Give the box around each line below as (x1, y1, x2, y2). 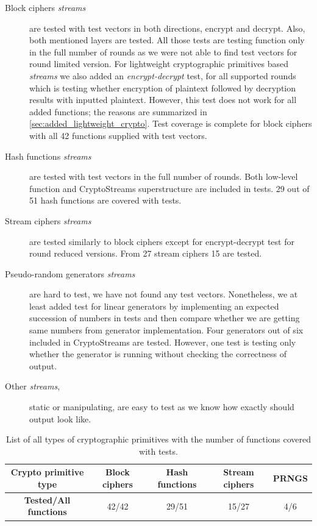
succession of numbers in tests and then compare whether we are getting (29, 311, 300, 324)
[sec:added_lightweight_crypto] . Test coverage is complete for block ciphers (29, 117, 312, 130)
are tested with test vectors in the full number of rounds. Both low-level (29, 170, 298, 183)
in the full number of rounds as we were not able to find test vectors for (29, 45, 297, 58)
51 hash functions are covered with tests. (29, 194, 182, 207)
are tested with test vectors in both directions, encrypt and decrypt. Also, (29, 21, 305, 34)
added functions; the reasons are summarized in (29, 105, 207, 118)
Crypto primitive (10, 466, 84, 478)
